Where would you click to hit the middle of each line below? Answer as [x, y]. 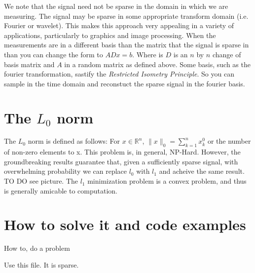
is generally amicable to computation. [61, 190]
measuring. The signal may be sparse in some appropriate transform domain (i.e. [126, 16]
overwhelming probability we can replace [66, 171]
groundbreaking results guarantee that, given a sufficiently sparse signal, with [121, 161]
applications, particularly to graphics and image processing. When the [110, 35]
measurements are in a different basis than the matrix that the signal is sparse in [127, 45]
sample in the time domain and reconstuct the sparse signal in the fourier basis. [125, 83]
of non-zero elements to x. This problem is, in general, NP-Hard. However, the [122, 152]
